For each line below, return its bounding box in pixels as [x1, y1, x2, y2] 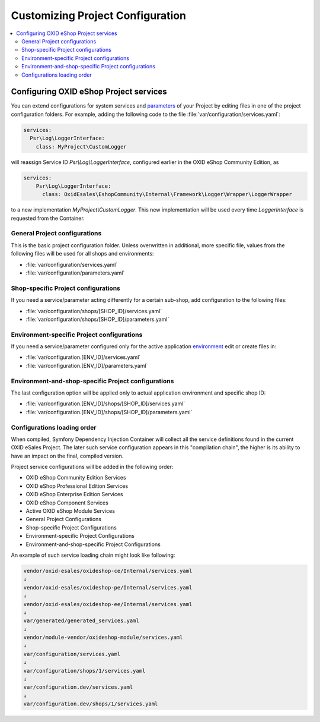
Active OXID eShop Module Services [25, 507, 116, 515]
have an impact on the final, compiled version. [11, 452, 124, 459]
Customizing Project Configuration [11, 9, 187, 22]
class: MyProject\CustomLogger [36, 143, 127, 150]
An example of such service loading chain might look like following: [11, 551, 175, 559]
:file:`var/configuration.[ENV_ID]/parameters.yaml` [25, 362, 148, 369]
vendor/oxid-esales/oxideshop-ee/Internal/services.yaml [23, 601, 193, 607]
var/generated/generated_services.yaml [23, 617, 139, 624]
